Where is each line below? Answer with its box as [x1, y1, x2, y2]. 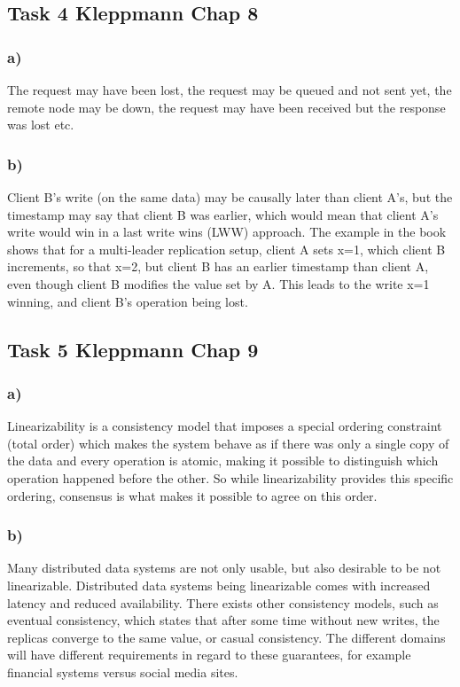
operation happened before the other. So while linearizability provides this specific [7, 468, 454, 487]
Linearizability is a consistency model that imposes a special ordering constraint [7, 417, 442, 435]
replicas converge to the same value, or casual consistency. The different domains [7, 628, 446, 646]
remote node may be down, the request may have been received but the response [7, 98, 446, 116]
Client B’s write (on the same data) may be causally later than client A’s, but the [7, 188, 453, 206]
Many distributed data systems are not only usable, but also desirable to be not [7, 558, 441, 577]
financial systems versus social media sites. [7, 662, 238, 681]
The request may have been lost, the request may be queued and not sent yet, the [7, 81, 452, 98]
